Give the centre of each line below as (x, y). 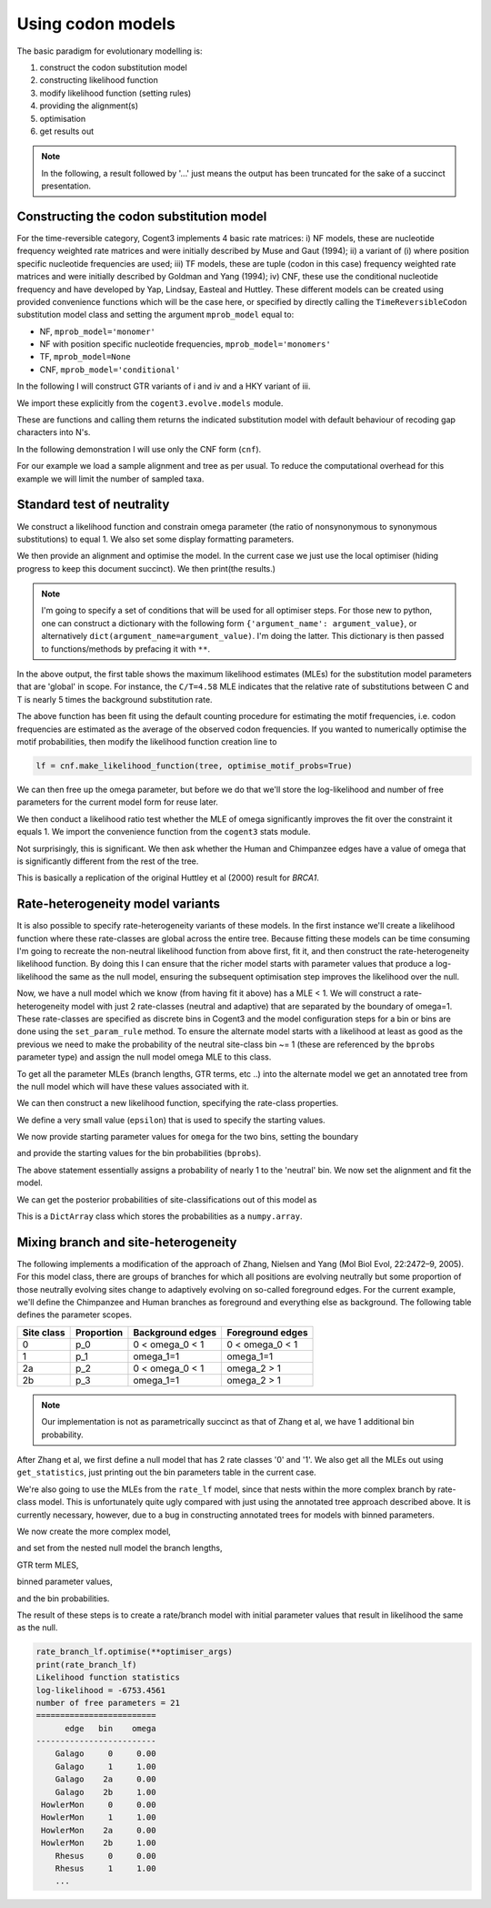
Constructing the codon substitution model (142, 216)
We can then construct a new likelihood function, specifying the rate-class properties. (178, 1103)
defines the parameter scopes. (74, 1314)
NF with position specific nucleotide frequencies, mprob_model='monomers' (185, 344)
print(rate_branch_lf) (86, 1664)
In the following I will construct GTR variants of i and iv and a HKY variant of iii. (164, 386)
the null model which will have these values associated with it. (133, 1086)
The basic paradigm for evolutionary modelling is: (110, 51)
